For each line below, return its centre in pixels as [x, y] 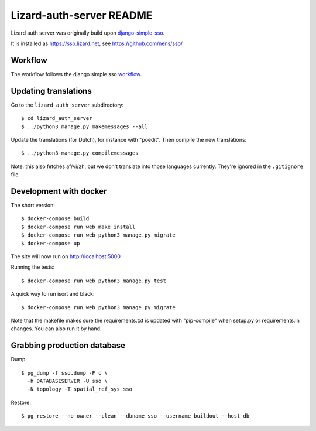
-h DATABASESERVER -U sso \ [68, 381]
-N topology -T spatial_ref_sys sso [80, 389]
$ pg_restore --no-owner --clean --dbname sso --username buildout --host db [135, 416]
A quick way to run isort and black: [53, 294]
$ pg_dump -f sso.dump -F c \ [65, 373]
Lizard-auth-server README [82, 15]
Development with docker [59, 191]
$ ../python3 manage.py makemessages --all [85, 126]
